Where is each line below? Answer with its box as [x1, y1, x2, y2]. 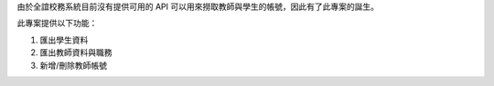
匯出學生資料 [39, 34, 89, 45]
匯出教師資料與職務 [39, 47, 113, 58]
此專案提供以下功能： [16, 18, 98, 29]
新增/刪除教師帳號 [39, 60, 108, 71]
